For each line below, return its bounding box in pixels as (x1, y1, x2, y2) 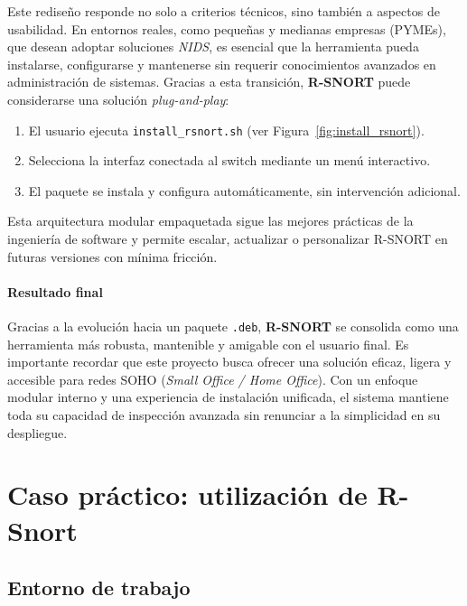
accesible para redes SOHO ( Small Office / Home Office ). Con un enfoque (7, 369, 418, 388)
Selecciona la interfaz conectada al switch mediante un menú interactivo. (28, 151, 431, 170)
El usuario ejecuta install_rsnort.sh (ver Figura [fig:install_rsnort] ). (28, 120, 425, 139)
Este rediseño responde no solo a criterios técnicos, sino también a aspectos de (7, 2, 440, 20)
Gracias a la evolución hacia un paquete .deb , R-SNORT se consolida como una (7, 316, 459, 335)
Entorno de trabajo (7, 573, 191, 601)
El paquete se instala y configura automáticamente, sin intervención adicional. (28, 181, 461, 200)
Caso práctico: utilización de (7, 476, 368, 513)
